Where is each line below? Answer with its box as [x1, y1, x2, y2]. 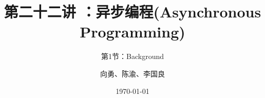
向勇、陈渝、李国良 [100, 68, 165, 79]
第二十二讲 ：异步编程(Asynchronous [4, 1, 261, 22]
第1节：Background [101, 51, 164, 62]
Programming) [80, 21, 185, 42]
